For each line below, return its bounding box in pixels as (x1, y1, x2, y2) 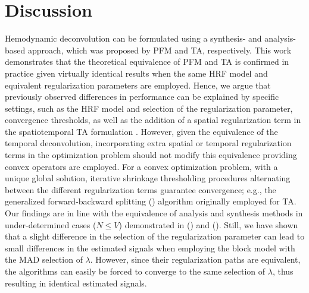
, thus (272, 265, 294, 277)
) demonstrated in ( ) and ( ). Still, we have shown (118, 218, 298, 231)
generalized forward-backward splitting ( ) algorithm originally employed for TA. (5, 195, 296, 207)
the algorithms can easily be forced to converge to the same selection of (5, 265, 266, 277)
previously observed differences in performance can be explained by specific (5, 90, 279, 103)
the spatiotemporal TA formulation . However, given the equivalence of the (5, 125, 278, 137)
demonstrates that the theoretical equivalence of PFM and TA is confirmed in (5, 55, 289, 68)
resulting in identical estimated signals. (5, 276, 147, 289)
